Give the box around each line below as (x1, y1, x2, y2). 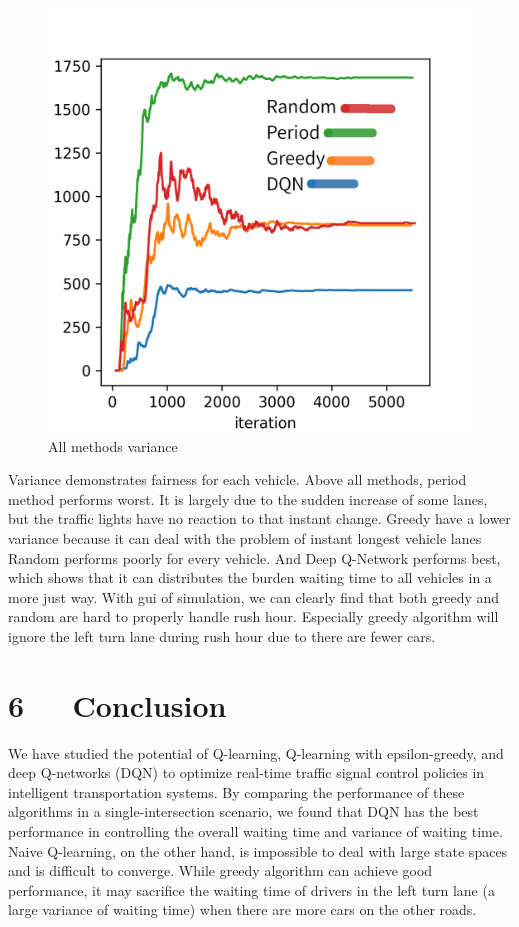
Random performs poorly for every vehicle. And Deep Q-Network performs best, (8, 547, 501, 568)
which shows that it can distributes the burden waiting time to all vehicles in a (8, 567, 492, 588)
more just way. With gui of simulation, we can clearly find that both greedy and (8, 586, 500, 607)
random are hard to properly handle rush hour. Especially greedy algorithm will (8, 606, 499, 627)
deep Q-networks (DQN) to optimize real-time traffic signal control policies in (8, 762, 485, 783)
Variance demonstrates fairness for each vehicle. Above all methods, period (8, 469, 467, 490)
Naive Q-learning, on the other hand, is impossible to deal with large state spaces (8, 840, 508, 861)
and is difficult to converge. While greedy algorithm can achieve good (8, 860, 433, 881)
